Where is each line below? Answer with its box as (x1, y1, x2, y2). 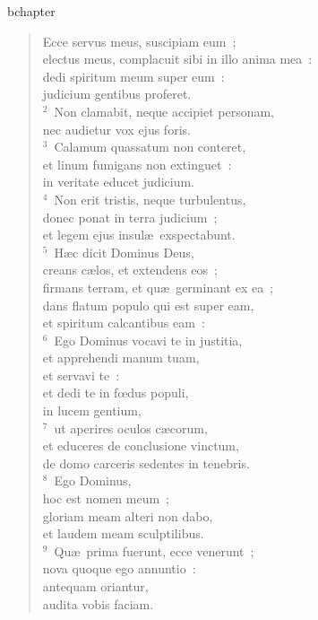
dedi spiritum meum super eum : (42, 66, 225, 85)
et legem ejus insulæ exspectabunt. (42, 225, 236, 244)
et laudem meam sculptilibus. (42, 524, 204, 543)
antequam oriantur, (42, 577, 149, 595)
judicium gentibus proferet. (42, 84, 192, 103)
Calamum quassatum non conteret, (54, 137, 246, 156)
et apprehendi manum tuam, (42, 348, 200, 367)
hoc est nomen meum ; (42, 489, 170, 508)
